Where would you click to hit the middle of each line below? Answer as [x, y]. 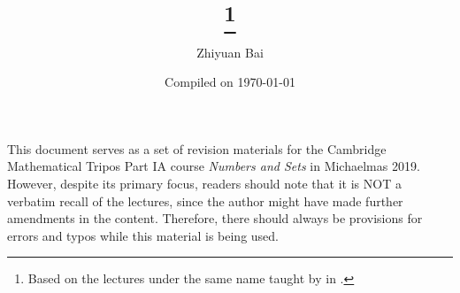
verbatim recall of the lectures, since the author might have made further [205, 200]
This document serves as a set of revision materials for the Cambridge [197, 148]
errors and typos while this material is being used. [143, 235]
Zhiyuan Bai [230, 52]
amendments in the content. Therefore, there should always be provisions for [215, 218]
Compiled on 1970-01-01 [230, 82]
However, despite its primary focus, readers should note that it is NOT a [204, 183]
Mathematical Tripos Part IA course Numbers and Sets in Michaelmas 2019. [214, 166]
